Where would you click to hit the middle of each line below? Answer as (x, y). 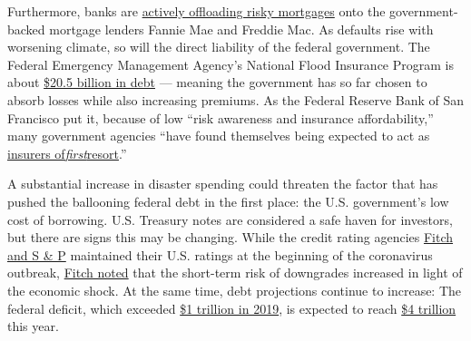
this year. (33, 326)
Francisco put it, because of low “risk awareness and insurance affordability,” (221, 117)
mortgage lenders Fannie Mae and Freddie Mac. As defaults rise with (241, 29)
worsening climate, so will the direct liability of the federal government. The (219, 47)
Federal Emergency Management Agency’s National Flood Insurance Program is (231, 64)
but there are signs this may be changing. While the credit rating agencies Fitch (231, 237)
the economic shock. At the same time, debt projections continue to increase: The (235, 290)
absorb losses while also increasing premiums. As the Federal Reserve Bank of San (236, 99)
